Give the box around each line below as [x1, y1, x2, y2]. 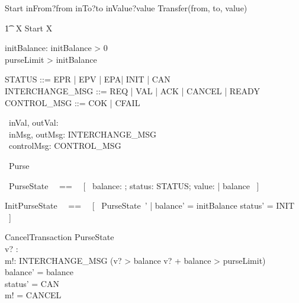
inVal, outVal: [8, 116, 59, 129]
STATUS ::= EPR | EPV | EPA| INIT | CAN [5, 73, 171, 85]
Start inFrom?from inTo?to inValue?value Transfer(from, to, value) [5, 2, 247, 14]
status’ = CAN [5, 277, 59, 289]
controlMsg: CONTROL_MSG [8, 139, 121, 152]
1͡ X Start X [5, 21, 53, 34]
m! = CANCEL [5, 289, 62, 301]
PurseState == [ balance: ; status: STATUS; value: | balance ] [8, 179, 259, 192]
